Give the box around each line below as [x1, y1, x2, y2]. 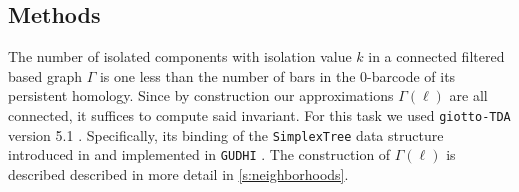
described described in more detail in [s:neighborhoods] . [8, 163, 349, 184]
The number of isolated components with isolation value [8, 46, 352, 67]
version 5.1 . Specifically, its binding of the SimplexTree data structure [8, 124, 444, 145]
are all [449, 85, 488, 106]
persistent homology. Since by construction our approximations [8, 85, 394, 106]
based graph [8, 65, 83, 86]
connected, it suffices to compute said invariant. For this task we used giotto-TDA [8, 104, 511, 125]
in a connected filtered [368, 46, 505, 67]
